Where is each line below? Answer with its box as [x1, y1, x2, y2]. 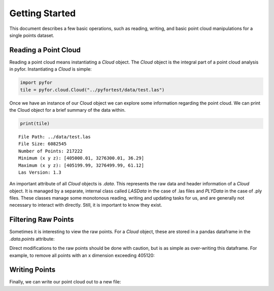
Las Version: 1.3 [18, 169, 61, 175]
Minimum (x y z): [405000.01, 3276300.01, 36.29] [18, 155, 145, 161]
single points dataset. [9, 32, 54, 38]
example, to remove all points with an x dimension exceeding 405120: [9, 252, 155, 258]
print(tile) [20, 120, 50, 126]
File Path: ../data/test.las [18, 134, 91, 140]
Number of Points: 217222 [18, 148, 83, 154]
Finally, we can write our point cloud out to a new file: [9, 279, 121, 285]
